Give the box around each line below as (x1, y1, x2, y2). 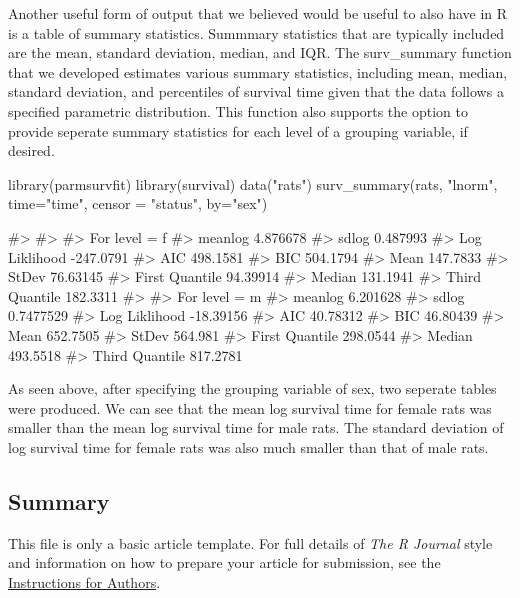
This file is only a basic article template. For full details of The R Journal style (8, 532, 493, 553)
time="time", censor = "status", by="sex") (8, 193, 268, 214)
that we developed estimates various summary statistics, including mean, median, (8, 61, 508, 82)
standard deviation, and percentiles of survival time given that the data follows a (8, 81, 504, 102)
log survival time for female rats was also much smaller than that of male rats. (8, 436, 489, 457)
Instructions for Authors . (8, 571, 161, 592)
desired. (8, 140, 55, 161)
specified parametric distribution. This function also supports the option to (8, 100, 468, 121)
